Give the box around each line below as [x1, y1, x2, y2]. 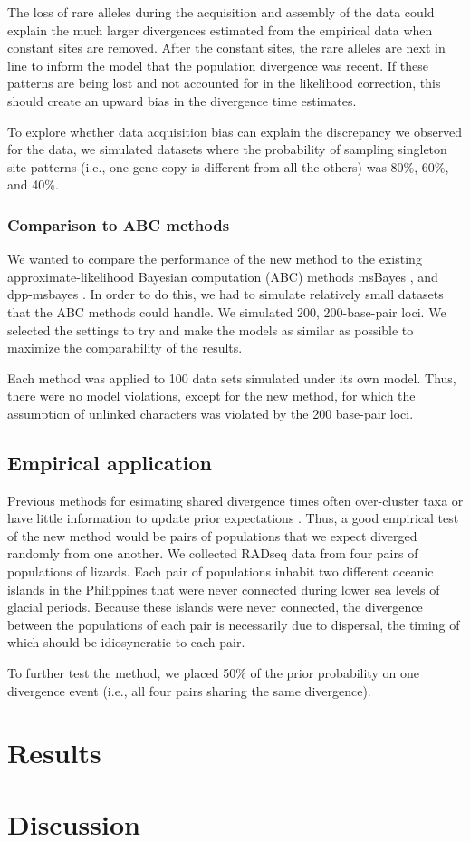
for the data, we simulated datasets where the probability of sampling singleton [7, 140, 447, 159]
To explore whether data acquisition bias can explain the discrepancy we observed [7, 121, 463, 140]
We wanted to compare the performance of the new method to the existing [7, 249, 422, 268]
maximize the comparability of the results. [7, 338, 243, 357]
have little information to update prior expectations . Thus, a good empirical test [7, 508, 459, 527]
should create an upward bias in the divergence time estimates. [7, 91, 357, 110]
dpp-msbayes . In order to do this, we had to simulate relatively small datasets [7, 285, 444, 304]
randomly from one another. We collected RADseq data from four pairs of [7, 544, 418, 563]
